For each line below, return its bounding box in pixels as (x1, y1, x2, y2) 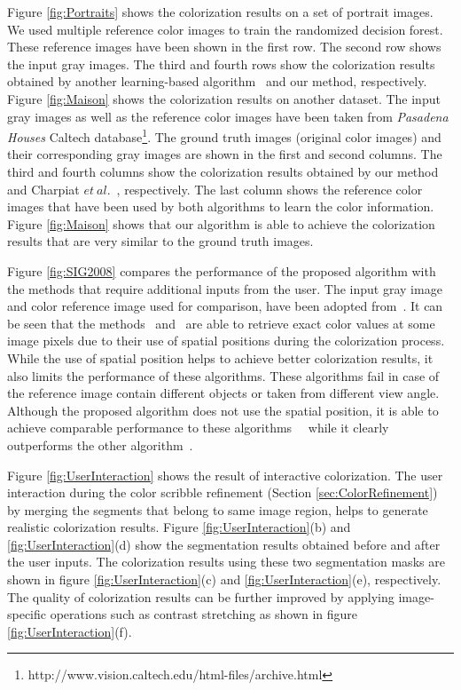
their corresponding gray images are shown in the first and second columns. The (7, 145, 442, 163)
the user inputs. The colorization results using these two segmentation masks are (7, 552, 445, 571)
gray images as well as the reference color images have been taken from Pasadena (7, 107, 449, 125)
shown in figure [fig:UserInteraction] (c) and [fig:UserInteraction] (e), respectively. (7, 570, 441, 589)
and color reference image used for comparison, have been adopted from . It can (7, 297, 443, 315)
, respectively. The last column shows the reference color (116, 179, 423, 198)
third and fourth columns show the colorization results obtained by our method (7, 163, 439, 180)
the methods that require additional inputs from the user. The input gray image (7, 279, 442, 297)
